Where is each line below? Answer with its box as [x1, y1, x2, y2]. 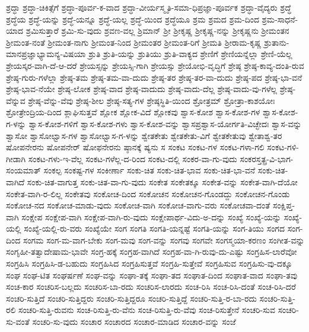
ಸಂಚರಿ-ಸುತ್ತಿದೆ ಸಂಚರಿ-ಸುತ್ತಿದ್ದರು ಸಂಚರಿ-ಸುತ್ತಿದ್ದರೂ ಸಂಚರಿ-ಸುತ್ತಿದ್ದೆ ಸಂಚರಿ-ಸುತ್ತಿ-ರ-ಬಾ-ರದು [6, 292, 257, 304]
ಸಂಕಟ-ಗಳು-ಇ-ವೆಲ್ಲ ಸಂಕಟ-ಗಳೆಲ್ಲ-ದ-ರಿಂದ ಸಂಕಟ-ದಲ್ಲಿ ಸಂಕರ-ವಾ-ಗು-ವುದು [28, 152, 237, 165]
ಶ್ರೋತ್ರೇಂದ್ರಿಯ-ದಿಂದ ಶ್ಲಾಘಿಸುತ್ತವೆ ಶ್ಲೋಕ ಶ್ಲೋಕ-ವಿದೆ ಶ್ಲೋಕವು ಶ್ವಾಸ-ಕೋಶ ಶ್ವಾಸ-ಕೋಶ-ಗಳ [6, 106, 260, 118]
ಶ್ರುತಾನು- [264, 36, 289, 48]
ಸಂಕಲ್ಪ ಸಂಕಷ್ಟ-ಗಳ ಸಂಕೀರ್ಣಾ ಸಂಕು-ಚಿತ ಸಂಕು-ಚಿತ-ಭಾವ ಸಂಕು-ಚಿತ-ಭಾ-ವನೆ [43, 164, 256, 176]
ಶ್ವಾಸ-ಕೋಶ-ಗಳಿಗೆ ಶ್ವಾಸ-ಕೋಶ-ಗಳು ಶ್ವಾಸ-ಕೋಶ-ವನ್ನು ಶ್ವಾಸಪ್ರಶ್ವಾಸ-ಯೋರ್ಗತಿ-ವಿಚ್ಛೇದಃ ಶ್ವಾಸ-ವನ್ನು [28, 117, 302, 129]
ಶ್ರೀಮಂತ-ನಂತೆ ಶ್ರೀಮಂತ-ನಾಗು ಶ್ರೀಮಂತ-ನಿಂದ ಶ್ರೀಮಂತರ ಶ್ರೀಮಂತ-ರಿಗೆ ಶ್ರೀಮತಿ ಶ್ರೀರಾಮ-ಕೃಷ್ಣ [6, 36, 262, 48]
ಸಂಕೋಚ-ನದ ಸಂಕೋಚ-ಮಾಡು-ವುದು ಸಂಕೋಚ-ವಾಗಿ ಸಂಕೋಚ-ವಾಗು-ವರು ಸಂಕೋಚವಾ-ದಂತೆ [6, 199, 270, 211]
